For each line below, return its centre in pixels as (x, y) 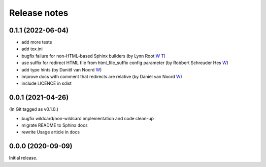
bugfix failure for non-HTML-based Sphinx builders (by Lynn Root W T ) (94, 56)
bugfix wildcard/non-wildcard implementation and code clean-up (88, 118)
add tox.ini (32, 49)
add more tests (37, 42)
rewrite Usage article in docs (50, 132)
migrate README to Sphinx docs (55, 125)
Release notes (39, 13)
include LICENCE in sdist (47, 83)
